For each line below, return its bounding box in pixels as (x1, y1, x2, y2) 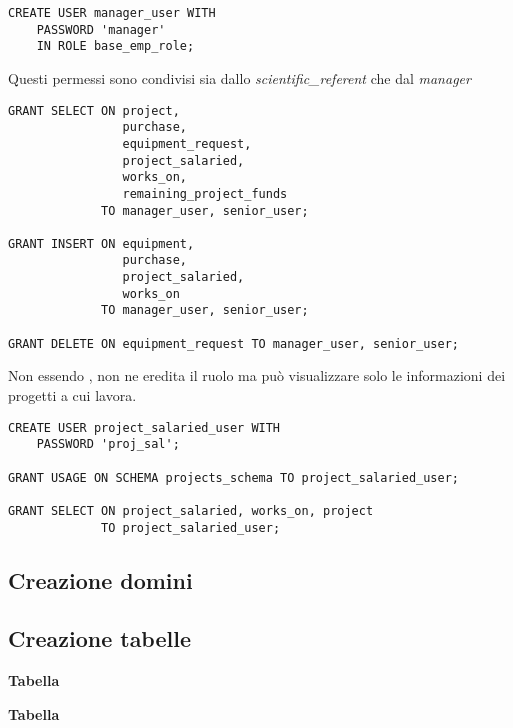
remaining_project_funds (122, 186, 288, 201)
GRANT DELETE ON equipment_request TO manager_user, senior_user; (8, 336, 460, 351)
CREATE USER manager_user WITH (8, 6, 216, 20)
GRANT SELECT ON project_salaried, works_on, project (8, 503, 374, 518)
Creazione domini (8, 564, 193, 595)
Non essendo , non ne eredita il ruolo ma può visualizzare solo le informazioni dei (8, 365, 506, 386)
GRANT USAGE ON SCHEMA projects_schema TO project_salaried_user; (8, 470, 460, 485)
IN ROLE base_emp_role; (36, 39, 195, 54)
